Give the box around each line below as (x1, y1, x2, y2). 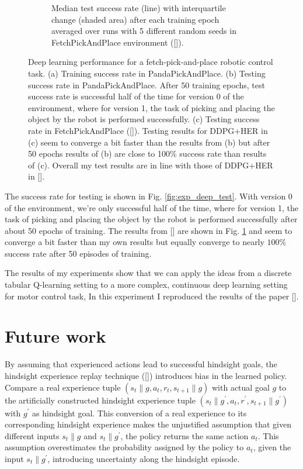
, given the (253, 441, 291, 453)
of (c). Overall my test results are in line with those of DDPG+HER (28, 158, 273, 171)
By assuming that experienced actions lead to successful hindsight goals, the (5, 358, 277, 370)
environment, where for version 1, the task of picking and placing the (28, 101, 275, 113)
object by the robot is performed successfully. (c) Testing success (28, 113, 260, 125)
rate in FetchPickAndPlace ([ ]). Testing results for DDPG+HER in (28, 124, 268, 136)
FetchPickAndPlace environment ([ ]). (51, 36, 184, 48)
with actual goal (211, 381, 270, 393)
